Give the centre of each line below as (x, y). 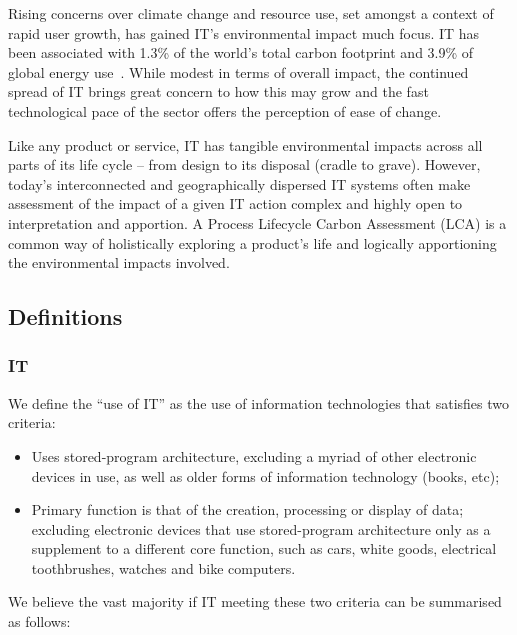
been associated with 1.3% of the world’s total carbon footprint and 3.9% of (241, 52)
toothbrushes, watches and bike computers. (163, 567)
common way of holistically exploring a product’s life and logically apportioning (252, 242)
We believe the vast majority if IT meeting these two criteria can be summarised (255, 601)
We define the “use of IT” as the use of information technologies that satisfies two (259, 402)
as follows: (39, 621)
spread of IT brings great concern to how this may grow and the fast (218, 91)
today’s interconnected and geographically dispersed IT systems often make (239, 183)
